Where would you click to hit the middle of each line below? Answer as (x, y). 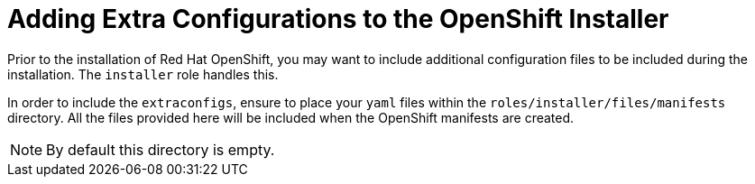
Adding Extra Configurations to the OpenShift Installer (338, 19)
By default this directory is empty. (161, 149)
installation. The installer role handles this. (143, 74)
